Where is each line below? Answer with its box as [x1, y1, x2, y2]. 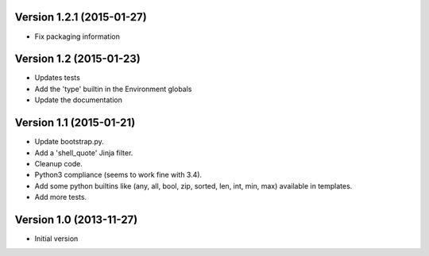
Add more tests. [34, 193, 87, 202]
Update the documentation [34, 95, 123, 105]
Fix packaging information [34, 32, 121, 41]
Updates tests [34, 73, 81, 82]
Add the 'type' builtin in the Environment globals [34, 84, 192, 94]
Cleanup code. [34, 159, 83, 168]
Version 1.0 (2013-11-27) [14, 212, 138, 226]
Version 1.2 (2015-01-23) [14, 52, 141, 66]
